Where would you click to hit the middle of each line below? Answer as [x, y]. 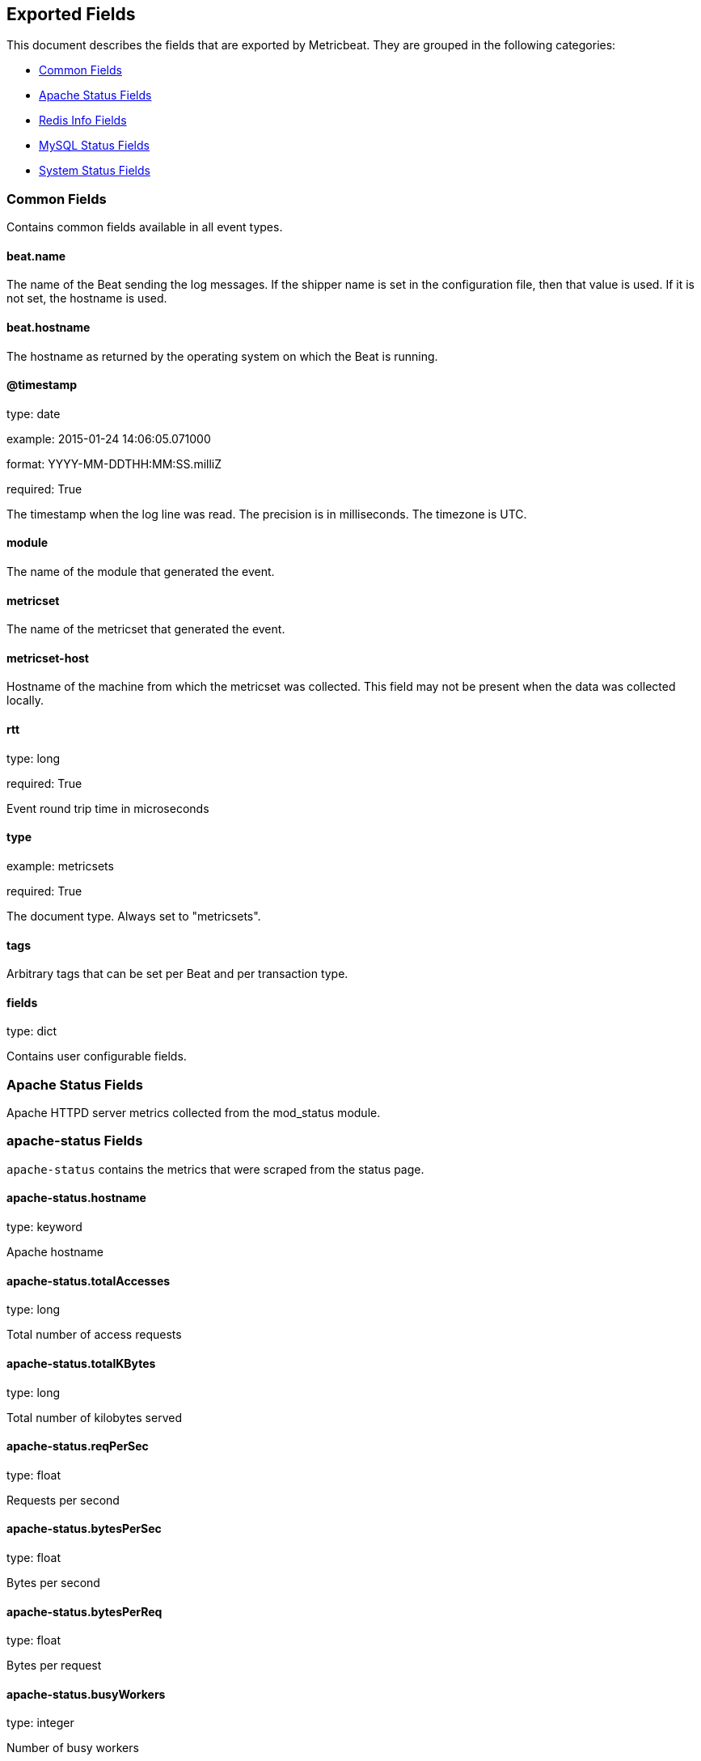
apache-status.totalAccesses [89, 1281]
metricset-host [48, 658]
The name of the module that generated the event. [141, 572]
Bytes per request [54, 1666]
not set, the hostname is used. [87, 298]
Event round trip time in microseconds [108, 808]
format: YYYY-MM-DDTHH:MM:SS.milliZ [114, 464]
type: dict [32, 1031]
